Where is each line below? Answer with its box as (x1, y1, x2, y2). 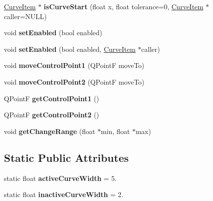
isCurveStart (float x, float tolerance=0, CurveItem (44, 1, 204, 11)
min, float (101, 126, 130, 136)
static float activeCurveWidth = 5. (4, 173, 117, 183)
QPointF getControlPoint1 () (4, 93, 99, 103)
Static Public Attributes (4, 150, 129, 165)
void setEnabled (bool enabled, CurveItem (4, 44, 136, 54)
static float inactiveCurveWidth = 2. (4, 189, 123, 200)
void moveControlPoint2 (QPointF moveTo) (4, 76, 144, 87)
